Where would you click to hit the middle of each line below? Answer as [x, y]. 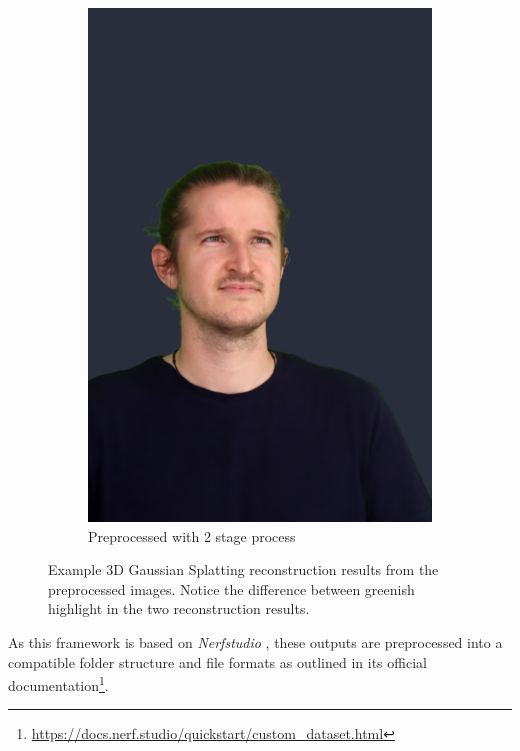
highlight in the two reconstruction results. [179, 608]
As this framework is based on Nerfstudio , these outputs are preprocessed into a [255, 641]
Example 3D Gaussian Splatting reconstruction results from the [243, 569]
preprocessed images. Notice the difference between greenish [231, 588]
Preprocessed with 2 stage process [192, 535]
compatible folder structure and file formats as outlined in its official [217, 661]
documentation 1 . [58, 683]
